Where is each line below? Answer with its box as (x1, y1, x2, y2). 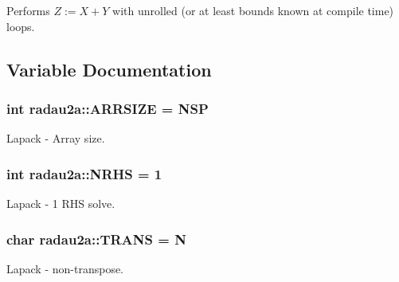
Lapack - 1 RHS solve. (6, 195, 115, 211)
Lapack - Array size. (6, 130, 105, 147)
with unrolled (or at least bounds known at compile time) (112, 2, 394, 18)
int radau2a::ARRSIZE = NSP (6, 98, 209, 118)
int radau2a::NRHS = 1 (6, 163, 162, 183)
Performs (6, 2, 50, 18)
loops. (6, 18, 35, 34)
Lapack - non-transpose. (6, 260, 123, 276)
